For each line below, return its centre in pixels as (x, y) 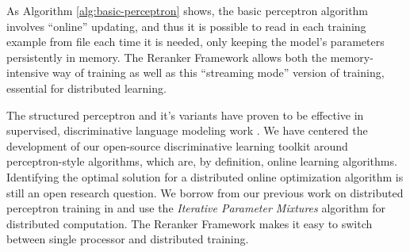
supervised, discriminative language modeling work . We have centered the (187, 130)
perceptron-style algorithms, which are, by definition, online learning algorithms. (202, 161)
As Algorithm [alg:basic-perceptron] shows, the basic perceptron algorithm (188, 10)
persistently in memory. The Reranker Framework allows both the (167, 57)
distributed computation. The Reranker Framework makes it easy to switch (190, 223)
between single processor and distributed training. (128, 239)
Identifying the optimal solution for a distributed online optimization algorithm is (205, 176)
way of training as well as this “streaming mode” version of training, (218, 73)
